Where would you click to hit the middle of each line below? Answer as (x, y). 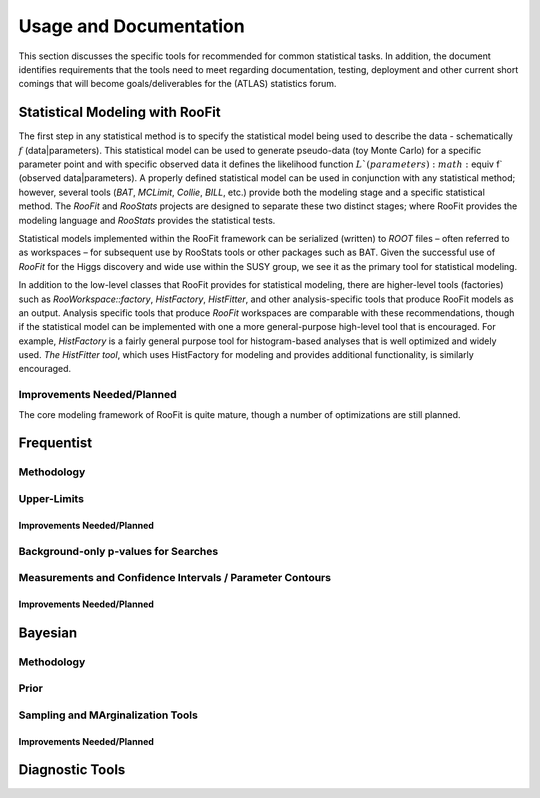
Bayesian (48, 632)
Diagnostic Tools (72, 770)
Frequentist (55, 443)
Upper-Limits (51, 498)
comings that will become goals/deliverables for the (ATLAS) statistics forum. (177, 84)
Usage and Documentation (131, 26)
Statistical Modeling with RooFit (119, 112)
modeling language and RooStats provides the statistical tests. (147, 220)
